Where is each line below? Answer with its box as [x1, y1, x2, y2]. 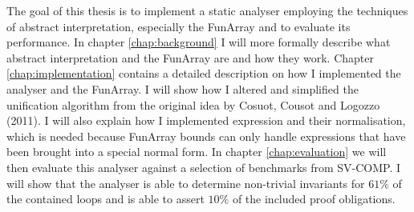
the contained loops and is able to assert [6, 190, 205, 207]
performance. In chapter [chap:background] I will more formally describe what [6, 34, 391, 50]
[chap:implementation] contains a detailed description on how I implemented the [6, 65, 401, 82]
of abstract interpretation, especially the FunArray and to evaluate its [6, 18, 351, 34]
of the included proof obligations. [232, 190, 396, 207]
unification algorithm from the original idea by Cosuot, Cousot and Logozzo [6, 96, 380, 113]
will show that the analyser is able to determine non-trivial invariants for [6, 174, 365, 191]
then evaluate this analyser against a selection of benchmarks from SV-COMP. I [6, 158, 401, 175]
